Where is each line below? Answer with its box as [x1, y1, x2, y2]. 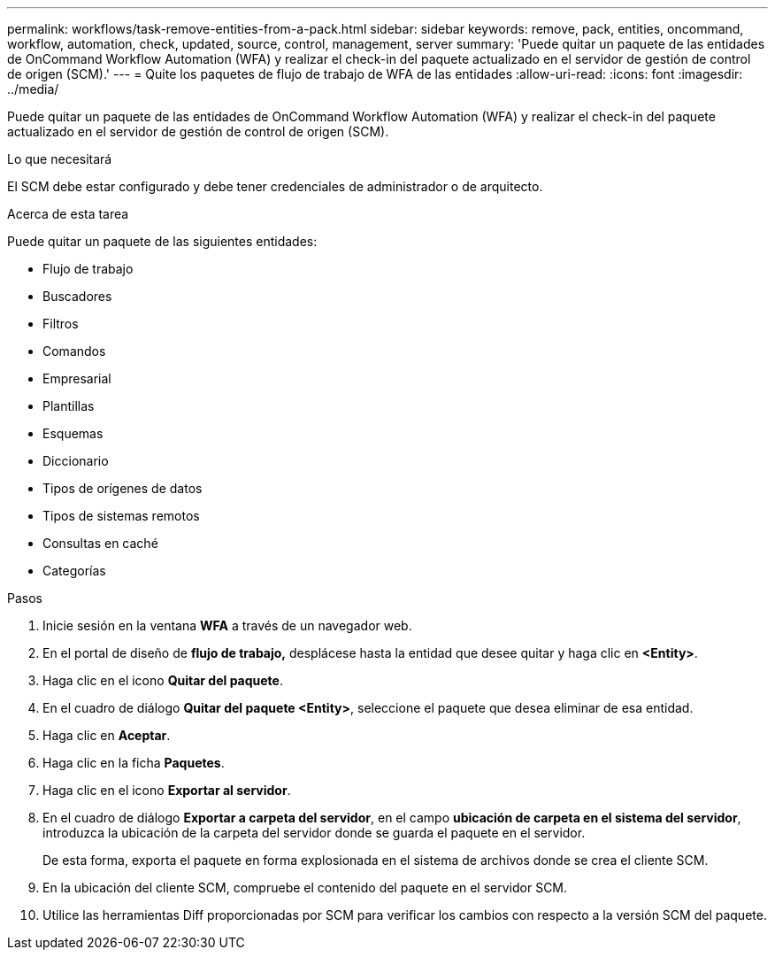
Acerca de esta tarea [7, 206, 129, 221]
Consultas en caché [42, 536, 158, 551]
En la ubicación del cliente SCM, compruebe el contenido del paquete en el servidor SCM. [42, 880, 568, 895]
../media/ [7, 81, 59, 96]
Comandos [42, 343, 106, 359]
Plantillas [42, 398, 95, 413]
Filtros [42, 316, 79, 331]
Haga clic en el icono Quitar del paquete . [42, 673, 283, 688]
